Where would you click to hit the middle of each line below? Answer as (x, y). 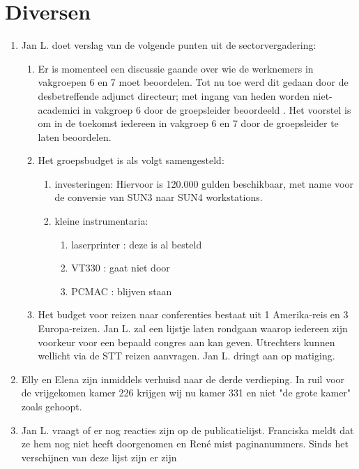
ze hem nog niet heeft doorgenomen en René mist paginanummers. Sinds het (185, 444)
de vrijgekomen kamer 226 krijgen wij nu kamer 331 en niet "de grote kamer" (186, 393)
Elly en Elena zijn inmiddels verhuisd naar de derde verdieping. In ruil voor (183, 379)
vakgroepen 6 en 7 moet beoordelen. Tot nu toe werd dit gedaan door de (193, 82)
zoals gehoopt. (52, 406)
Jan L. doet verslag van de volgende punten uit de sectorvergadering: (169, 45)
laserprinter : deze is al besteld (137, 244)
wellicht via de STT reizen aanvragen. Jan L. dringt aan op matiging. (186, 356)
